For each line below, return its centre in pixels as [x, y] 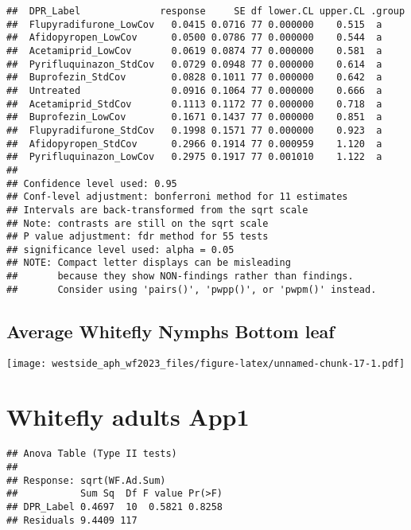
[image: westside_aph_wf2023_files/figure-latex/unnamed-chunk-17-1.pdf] [206, 363]
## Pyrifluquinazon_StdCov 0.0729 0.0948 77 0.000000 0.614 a [194, 64]
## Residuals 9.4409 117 [72, 520]
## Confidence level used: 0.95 [92, 183]
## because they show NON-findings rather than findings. [180, 277]
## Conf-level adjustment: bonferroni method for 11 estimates [177, 197]
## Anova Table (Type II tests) [92, 454]
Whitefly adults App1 [128, 417]
